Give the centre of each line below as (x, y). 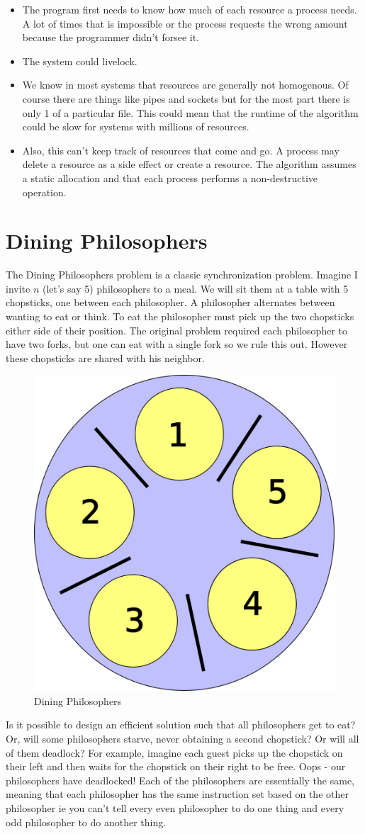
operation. (44, 192)
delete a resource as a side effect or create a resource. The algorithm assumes (189, 164)
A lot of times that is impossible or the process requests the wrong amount (185, 23)
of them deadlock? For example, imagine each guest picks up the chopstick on (174, 752)
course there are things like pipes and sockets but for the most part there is (186, 98)
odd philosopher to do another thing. (86, 822)
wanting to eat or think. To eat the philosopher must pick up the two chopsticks (180, 316)
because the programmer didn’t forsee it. (111, 37)
